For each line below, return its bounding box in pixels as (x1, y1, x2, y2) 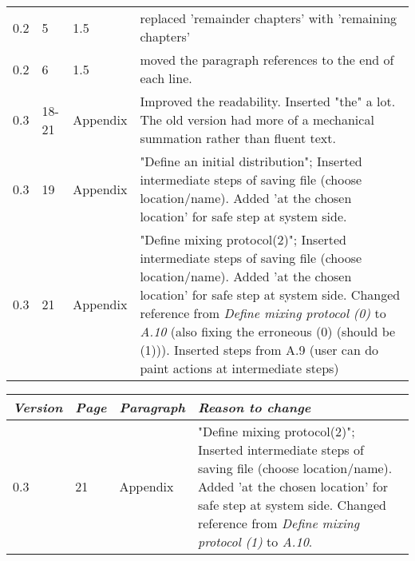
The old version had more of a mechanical (140, 110, 374, 129)
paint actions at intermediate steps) (140, 359, 339, 377)
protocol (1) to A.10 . (197, 532, 313, 551)
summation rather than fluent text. (140, 129, 336, 147)
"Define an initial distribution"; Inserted (140, 152, 362, 170)
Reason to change (197, 398, 311, 416)
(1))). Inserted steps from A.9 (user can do (140, 340, 379, 359)
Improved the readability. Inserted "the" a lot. (140, 92, 396, 110)
